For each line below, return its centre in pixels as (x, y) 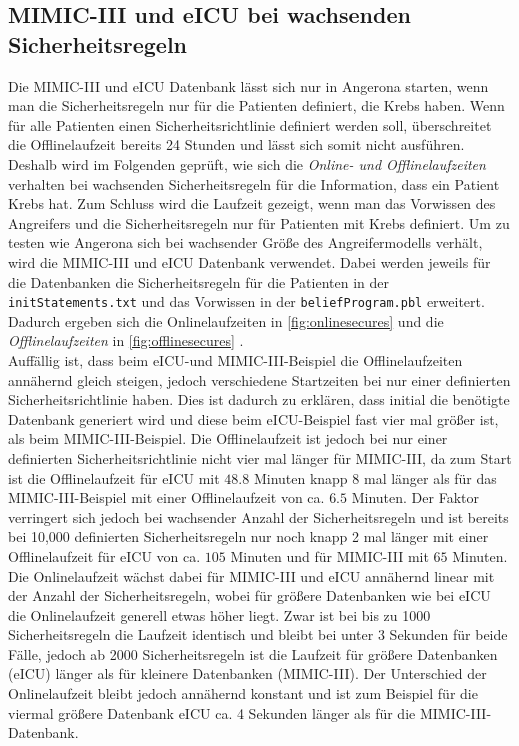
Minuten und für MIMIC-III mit (329, 555)
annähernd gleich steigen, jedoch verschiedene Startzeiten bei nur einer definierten (259, 379)
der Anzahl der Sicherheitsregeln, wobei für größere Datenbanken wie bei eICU (249, 595)
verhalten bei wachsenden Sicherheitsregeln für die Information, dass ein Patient (254, 183)
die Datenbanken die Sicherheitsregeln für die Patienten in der (198, 281)
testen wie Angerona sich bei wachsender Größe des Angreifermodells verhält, (245, 242)
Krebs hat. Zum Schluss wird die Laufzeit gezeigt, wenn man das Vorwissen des (252, 203)
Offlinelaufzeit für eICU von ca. (104, 555)
